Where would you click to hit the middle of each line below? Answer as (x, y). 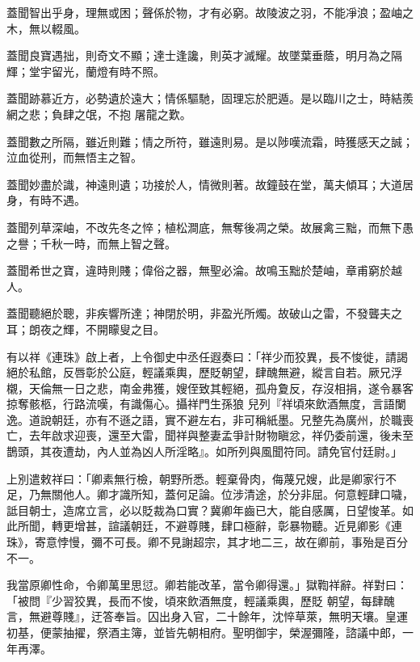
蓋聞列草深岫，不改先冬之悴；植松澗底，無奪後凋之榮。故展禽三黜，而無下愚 (210, 227)
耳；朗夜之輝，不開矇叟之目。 (86, 329)
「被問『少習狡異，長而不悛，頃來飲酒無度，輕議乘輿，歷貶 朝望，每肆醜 (201, 600)
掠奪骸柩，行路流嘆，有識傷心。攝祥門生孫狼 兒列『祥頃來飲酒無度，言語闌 (206, 404)
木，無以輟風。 (46, 28)
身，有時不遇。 (46, 200)
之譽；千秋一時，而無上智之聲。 (91, 243)
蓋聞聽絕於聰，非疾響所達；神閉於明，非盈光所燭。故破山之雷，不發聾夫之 (204, 313)
